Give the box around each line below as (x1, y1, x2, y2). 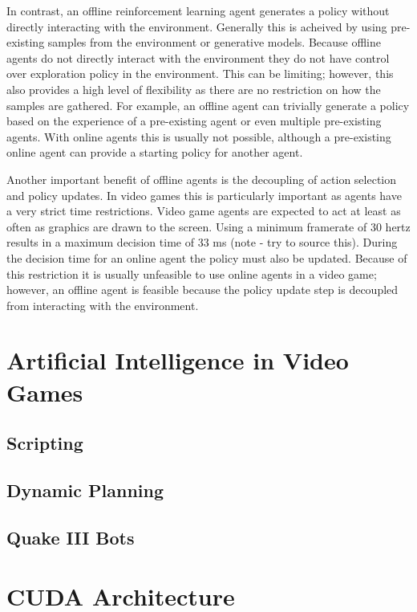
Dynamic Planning (6, 478, 164, 503)
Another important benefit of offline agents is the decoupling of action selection (6, 170, 397, 187)
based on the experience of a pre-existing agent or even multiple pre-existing (6, 112, 382, 129)
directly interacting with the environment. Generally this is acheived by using (6, 18, 387, 35)
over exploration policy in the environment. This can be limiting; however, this (6, 65, 394, 82)
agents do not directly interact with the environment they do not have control (6, 49, 390, 66)
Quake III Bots (6, 524, 135, 549)
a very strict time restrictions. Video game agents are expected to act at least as (6, 202, 401, 219)
